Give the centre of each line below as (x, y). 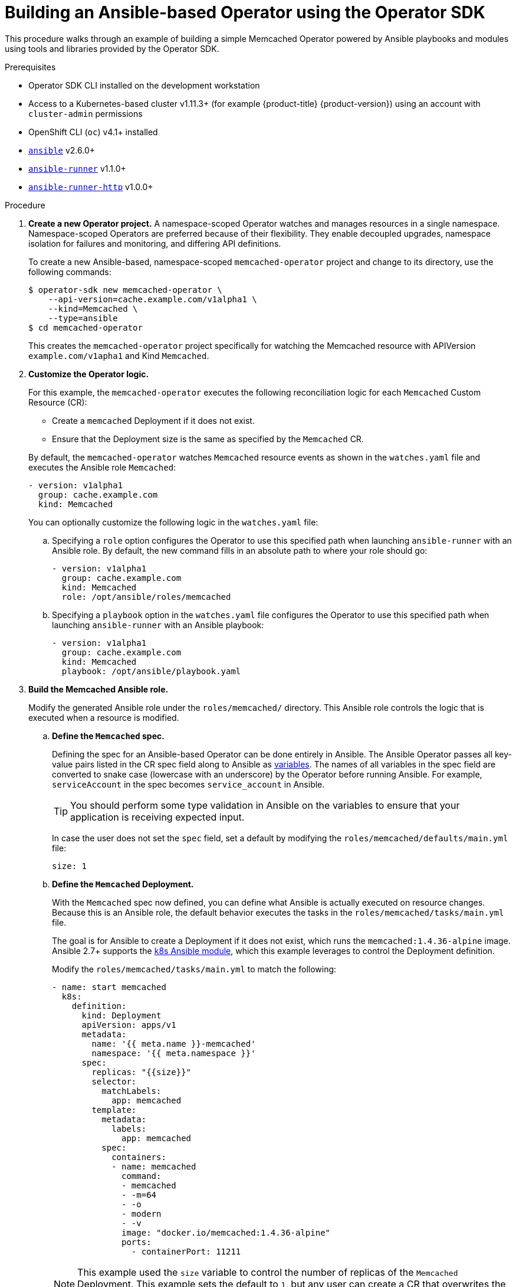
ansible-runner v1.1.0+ (77, 168)
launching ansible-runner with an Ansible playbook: (158, 625)
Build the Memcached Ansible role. (98, 689)
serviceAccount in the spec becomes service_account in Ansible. (188, 784)
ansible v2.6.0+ (62, 150)
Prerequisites (30, 67)
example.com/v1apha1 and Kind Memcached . (119, 355)
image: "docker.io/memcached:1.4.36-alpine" (226, 1232)
